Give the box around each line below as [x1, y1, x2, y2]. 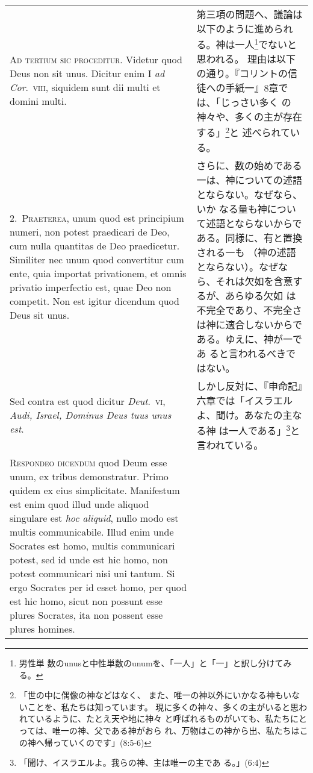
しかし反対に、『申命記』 [196, 378, 302, 393]
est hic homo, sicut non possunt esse [10, 593, 163, 608]
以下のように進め [196, 22, 274, 36]
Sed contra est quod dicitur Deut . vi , [10, 394, 166, 408]
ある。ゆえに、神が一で [196, 331, 302, 346]
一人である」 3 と [228, 421, 300, 437]
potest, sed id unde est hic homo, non [10, 552, 168, 566]
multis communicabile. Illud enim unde [10, 524, 174, 539]
